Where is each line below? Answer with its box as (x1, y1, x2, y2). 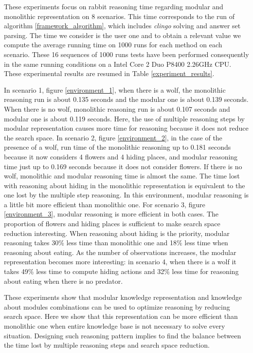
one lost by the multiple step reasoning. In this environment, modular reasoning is (4, 190, 249, 200)
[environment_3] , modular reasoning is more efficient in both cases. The (4, 209, 219, 219)
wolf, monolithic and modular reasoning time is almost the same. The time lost (4, 171, 240, 181)
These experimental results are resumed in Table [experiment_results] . (4, 68, 215, 78)
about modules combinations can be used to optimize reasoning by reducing (4, 301, 230, 312)
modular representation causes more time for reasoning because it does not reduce (4, 123, 249, 133)
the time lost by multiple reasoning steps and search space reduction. (4, 340, 210, 350)
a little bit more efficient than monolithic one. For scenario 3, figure (4, 199, 205, 209)
